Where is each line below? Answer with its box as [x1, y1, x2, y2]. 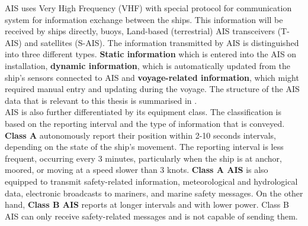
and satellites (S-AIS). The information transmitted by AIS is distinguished [24, 36, 299, 48]
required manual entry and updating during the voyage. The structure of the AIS [5, 83, 300, 95]
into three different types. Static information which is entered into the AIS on [5, 48, 297, 60]
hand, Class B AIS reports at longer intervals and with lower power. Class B [5, 198, 289, 211]
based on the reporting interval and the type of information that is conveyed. [5, 117, 285, 129]
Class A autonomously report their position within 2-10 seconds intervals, [5, 129, 277, 141]
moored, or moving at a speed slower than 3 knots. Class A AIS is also [5, 163, 268, 176]
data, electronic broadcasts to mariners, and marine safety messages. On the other [5, 186, 303, 199]
